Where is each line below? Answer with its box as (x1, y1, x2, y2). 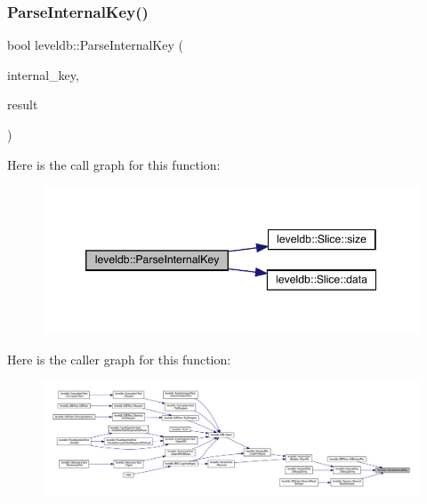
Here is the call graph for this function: (7, 155, 221, 173)
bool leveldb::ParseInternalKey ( (7, 36, 183, 54)
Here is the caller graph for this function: (7, 349, 231, 368)
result (7, 95, 38, 114)
